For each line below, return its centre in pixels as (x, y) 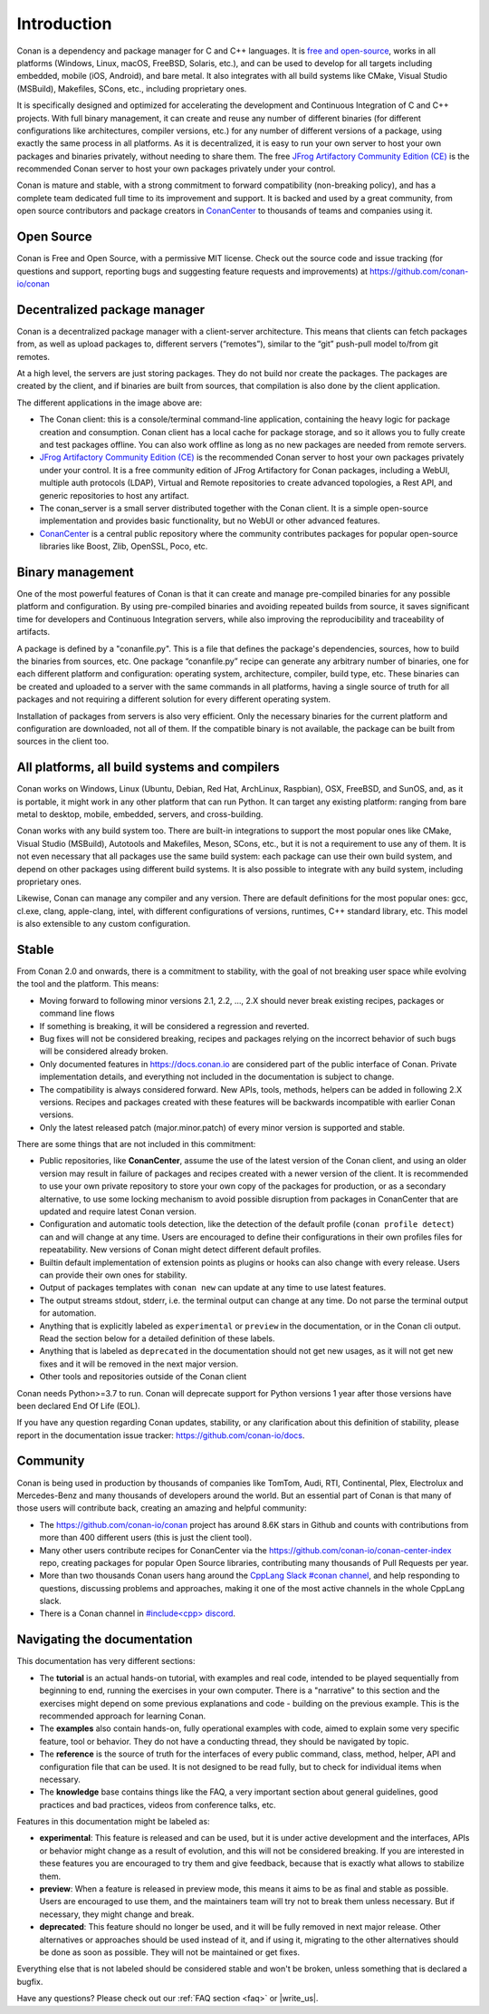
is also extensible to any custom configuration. (104, 924)
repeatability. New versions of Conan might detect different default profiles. (180, 1250)
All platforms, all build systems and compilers (148, 768)
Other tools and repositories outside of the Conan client (143, 1377)
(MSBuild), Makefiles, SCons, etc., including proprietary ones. (132, 88)
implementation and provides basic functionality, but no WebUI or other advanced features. (210, 521)
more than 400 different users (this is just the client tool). (146, 1538)
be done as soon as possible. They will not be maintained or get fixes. (170, 1952)
